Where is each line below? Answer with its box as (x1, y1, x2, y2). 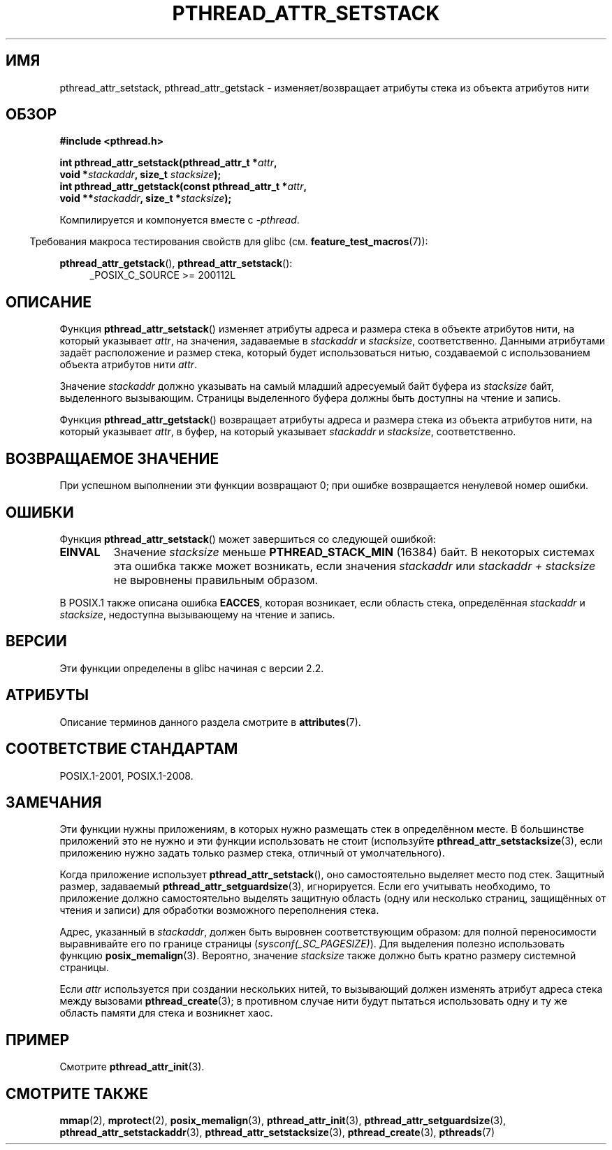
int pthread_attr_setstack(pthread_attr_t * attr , (59, 157, 277, 169)
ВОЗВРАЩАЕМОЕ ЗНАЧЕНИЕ (6, 449, 219, 467)
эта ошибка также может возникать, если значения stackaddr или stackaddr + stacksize (113, 558, 596, 573)
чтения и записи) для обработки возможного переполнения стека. (59, 904, 379, 917)
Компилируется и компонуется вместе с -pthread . (59, 214, 300, 226)
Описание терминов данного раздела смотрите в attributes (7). (59, 715, 361, 728)
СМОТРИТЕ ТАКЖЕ (6, 1084, 149, 1102)
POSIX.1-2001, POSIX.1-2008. (59, 769, 194, 782)
